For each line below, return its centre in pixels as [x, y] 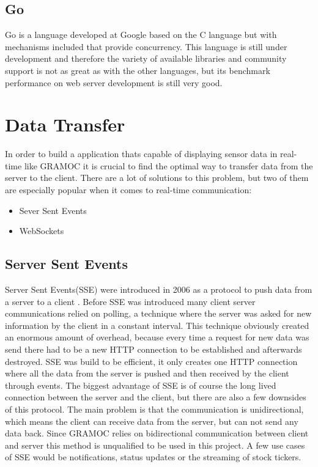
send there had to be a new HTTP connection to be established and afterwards [153, 349]
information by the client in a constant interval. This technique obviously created [157, 325]
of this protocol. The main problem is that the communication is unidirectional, [154, 409]
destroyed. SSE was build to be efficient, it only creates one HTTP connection [151, 361]
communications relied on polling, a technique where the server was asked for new [158, 313]
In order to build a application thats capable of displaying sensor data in [141, 154]
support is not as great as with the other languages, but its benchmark [138, 70]
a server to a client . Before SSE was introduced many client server [130, 301]
